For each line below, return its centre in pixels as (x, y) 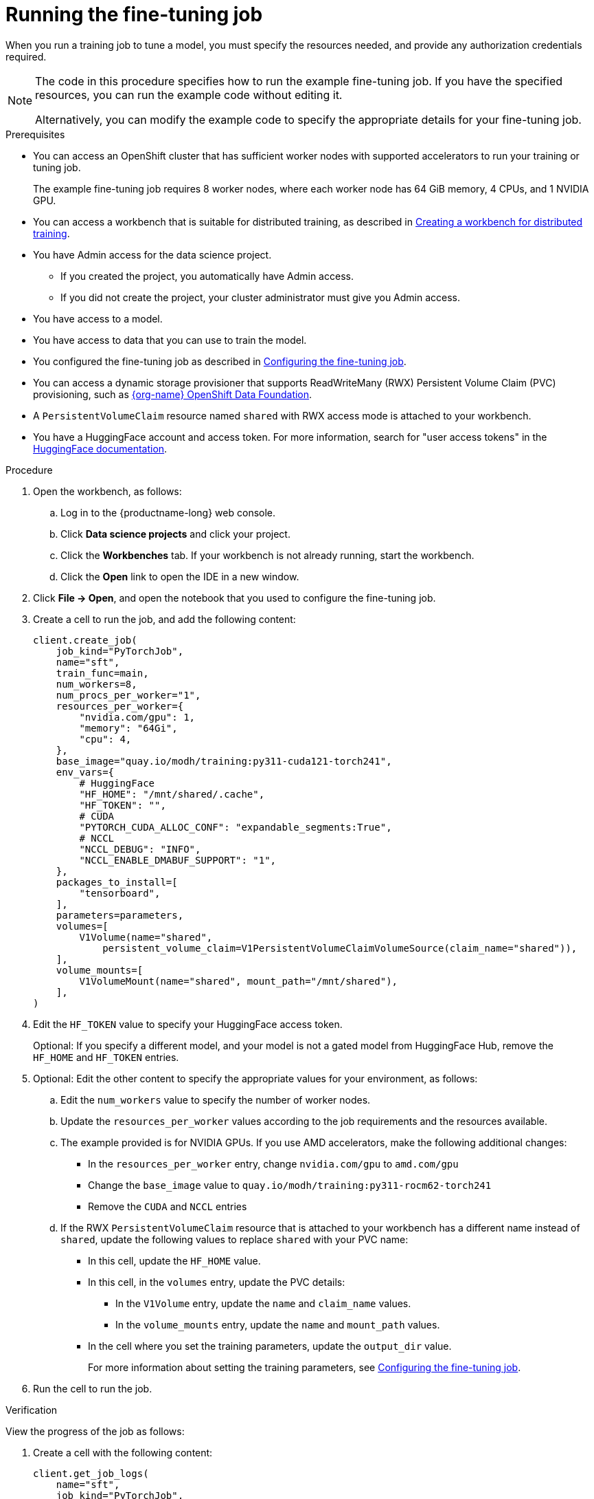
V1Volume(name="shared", (146, 937)
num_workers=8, (96, 684)
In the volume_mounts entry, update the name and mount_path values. (278, 1324)
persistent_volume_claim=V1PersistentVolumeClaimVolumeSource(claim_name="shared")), (340, 948)
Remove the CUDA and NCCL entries (168, 1206)
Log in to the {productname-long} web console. (168, 512)
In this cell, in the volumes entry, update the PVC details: (217, 1282)
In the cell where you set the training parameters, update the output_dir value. (270, 1346)
